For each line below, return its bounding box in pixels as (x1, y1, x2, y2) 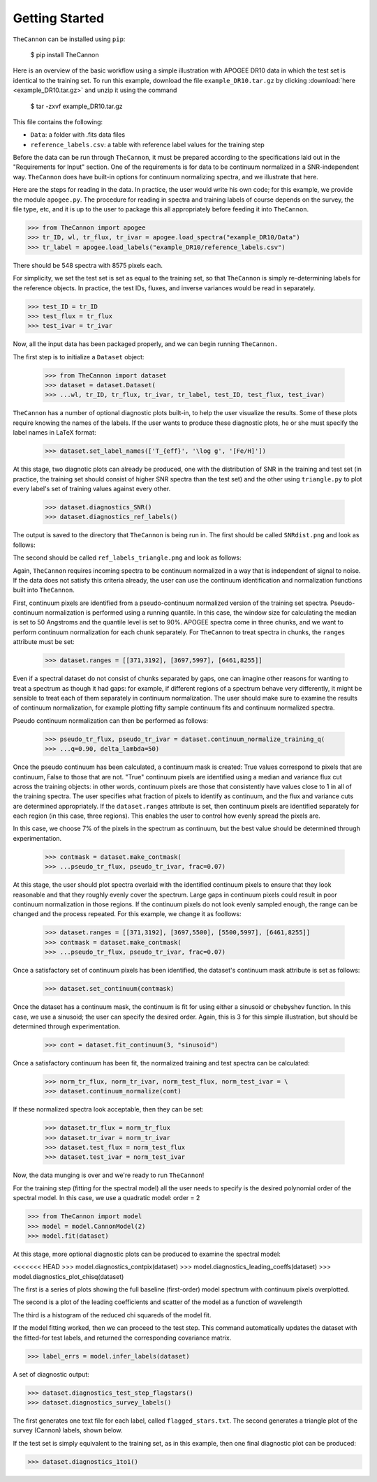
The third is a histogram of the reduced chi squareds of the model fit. (13, 1310, 212, 1319)
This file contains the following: (13, 117, 103, 126)
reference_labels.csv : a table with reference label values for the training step (30, 140, 265, 149)
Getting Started (13, 10, 105, 26)
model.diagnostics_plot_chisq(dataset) (13, 1272, 124, 1280)
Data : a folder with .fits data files (30, 130, 126, 139)
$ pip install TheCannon (30, 50, 99, 59)
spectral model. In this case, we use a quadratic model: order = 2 (13, 1194, 200, 1202)
